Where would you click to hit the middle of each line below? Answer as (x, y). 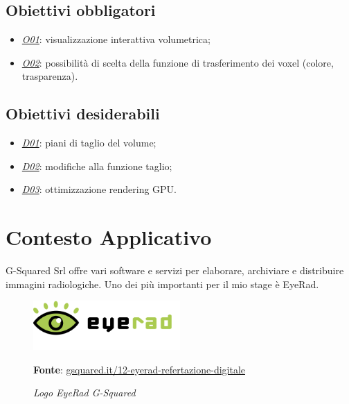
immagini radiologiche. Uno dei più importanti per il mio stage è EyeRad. (162, 284)
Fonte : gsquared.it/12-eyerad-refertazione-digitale (140, 369)
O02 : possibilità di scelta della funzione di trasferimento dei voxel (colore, (178, 62)
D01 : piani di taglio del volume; (89, 143)
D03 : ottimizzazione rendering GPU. (99, 189)
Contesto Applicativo (109, 237)
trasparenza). (50, 76)
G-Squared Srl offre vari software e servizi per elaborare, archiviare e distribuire (175, 270)
